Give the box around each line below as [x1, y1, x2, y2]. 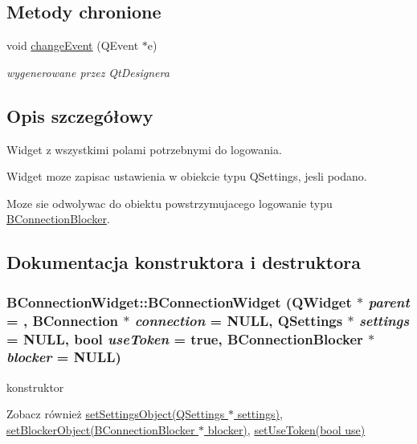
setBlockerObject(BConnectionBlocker [6, 421, 195, 438]
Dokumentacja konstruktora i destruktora [6, 250, 361, 275]
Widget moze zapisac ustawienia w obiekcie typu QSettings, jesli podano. [6, 168, 367, 185]
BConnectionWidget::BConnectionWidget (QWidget [6, 291, 352, 312]
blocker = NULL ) [6, 347, 121, 367]
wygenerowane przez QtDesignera [6, 63, 170, 80]
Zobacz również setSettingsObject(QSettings [6, 405, 225, 422]
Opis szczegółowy [6, 103, 153, 128]
